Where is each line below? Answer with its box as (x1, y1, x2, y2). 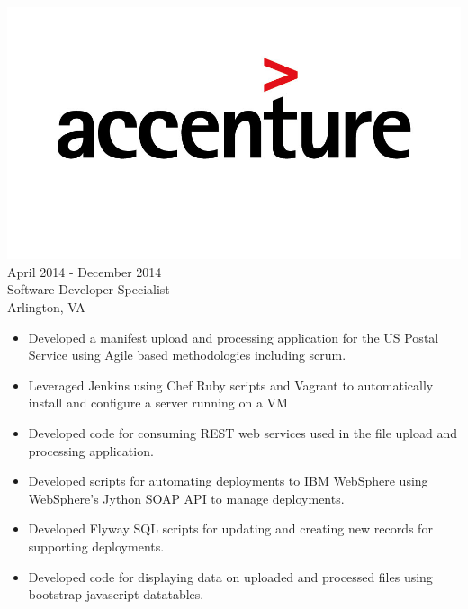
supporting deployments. (28, 536, 165, 555)
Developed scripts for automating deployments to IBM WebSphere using (28, 471, 428, 490)
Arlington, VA (7, 298, 85, 316)
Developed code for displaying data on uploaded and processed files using (28, 567, 433, 586)
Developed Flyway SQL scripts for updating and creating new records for (28, 519, 433, 538)
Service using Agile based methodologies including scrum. (28, 345, 346, 364)
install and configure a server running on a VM (28, 393, 288, 412)
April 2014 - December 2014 (7, 262, 162, 281)
